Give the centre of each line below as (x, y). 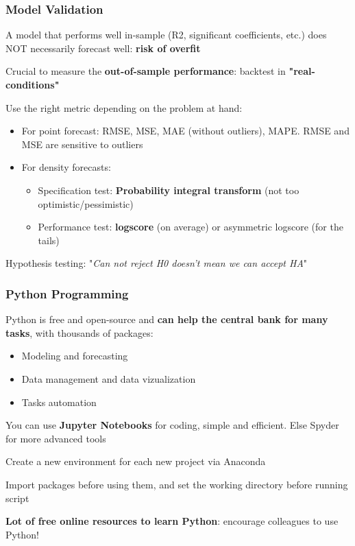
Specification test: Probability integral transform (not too (169, 190)
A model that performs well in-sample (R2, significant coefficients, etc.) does (166, 35)
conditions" (33, 84)
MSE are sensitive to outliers (82, 144)
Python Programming (67, 293)
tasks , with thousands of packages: (79, 332)
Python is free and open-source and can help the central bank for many (167, 319)
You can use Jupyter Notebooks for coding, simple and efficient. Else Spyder (172, 425)
